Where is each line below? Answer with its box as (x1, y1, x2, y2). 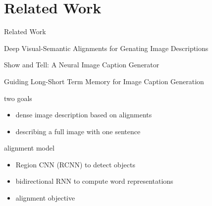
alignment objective (15, 193, 75, 203)
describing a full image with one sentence (15, 126, 141, 136)
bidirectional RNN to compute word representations (15, 176, 173, 186)
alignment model (4, 143, 54, 153)
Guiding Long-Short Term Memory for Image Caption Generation (4, 76, 204, 86)
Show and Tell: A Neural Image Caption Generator (4, 59, 159, 70)
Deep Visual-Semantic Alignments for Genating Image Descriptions (4, 43, 209, 53)
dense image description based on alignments (15, 109, 152, 120)
